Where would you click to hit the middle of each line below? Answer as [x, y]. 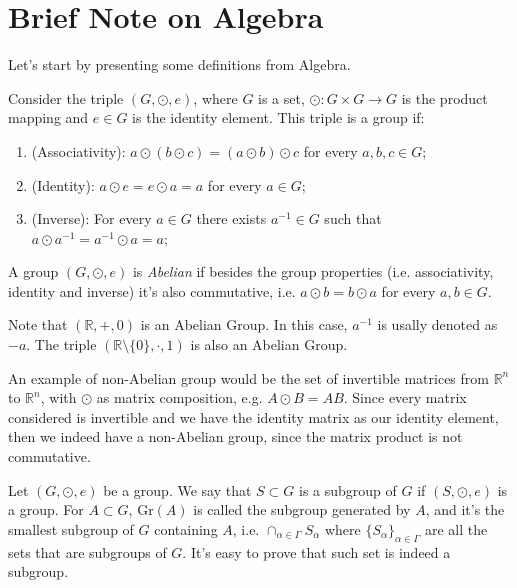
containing [186, 528]
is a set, [281, 97]
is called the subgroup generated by [302, 509]
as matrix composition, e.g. [179, 397]
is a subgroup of [348, 489]
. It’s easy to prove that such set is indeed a [316, 551]
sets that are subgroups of [87, 551]
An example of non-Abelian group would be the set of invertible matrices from [248, 377]
